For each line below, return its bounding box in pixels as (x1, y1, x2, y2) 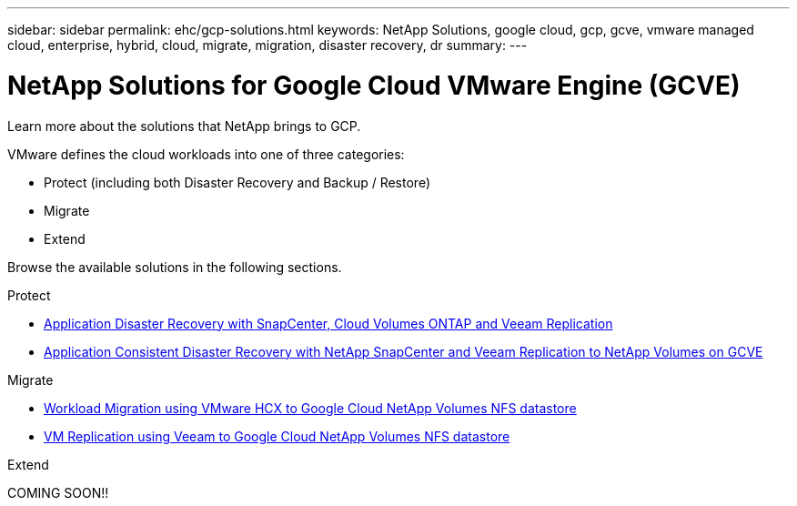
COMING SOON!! (7, 484, 109, 501)
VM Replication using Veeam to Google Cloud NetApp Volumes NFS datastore (44, 428, 510, 444)
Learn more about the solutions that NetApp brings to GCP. (7, 117, 361, 134)
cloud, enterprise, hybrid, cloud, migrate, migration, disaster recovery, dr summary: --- (7, 37, 528, 53)
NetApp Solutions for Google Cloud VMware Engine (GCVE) (7, 69, 741, 101)
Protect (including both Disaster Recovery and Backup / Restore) (44, 174, 430, 190)
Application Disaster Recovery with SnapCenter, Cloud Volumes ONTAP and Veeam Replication (44, 315, 613, 331)
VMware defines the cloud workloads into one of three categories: (7, 146, 405, 162)
